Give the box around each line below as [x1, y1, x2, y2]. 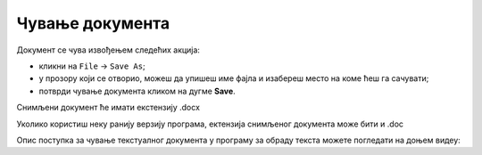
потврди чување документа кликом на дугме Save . [38, 86, 236, 96]
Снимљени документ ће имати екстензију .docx [16, 102, 201, 113]
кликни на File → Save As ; [38, 61, 146, 71]
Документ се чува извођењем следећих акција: [16, 45, 201, 55]
